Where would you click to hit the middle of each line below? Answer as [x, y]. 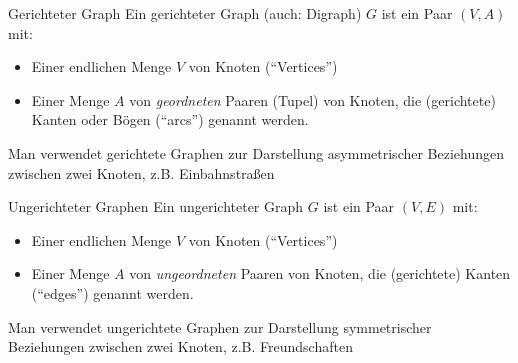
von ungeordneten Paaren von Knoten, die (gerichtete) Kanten [320, 273]
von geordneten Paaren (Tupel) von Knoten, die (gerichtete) [312, 99]
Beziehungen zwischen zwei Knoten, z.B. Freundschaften [180, 346]
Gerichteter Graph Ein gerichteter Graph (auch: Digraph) [185, 13]
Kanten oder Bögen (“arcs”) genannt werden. [170, 119]
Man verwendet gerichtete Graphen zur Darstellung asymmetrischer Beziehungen [256, 152]
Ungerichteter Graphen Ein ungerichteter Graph [156, 206]
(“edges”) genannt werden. [112, 292]
